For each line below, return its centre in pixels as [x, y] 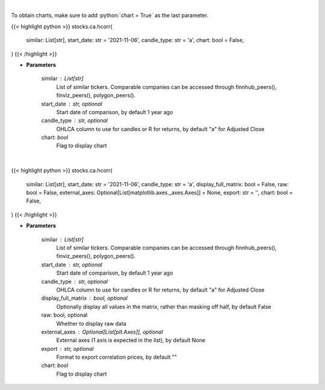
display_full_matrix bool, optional [84, 298]
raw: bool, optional [64, 315]
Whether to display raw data [91, 323]
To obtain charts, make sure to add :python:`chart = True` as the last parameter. [110, 16]
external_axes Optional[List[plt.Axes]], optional [102, 332]
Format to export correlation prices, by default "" [117, 357]
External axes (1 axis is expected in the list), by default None [131, 340]
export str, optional [67, 349]
